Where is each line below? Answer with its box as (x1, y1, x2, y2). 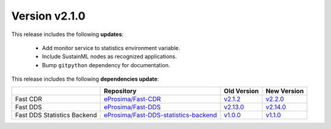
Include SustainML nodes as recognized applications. (42, 53, 177, 61)
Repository (104, 86, 137, 95)
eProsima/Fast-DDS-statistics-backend (104, 111, 218, 119)
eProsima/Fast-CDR (104, 95, 161, 103)
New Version (265, 86, 304, 95)
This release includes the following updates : (11, 31, 124, 38)
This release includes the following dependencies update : (11, 75, 159, 83)
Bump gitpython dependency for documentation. (42, 61, 170, 68)
